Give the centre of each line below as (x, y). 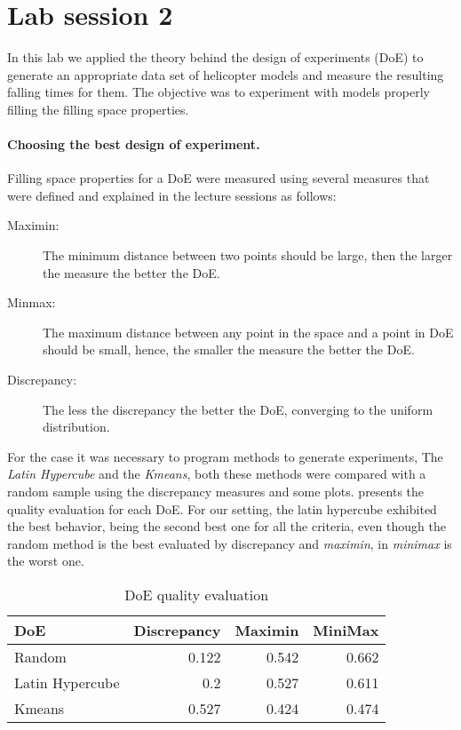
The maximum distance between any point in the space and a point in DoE (248, 332)
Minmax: (32, 302)
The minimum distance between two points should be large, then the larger (248, 255)
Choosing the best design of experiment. (134, 144)
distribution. (76, 427)
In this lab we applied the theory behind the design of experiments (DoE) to (215, 57)
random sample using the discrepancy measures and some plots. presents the (216, 492)
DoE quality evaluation (197, 594)
